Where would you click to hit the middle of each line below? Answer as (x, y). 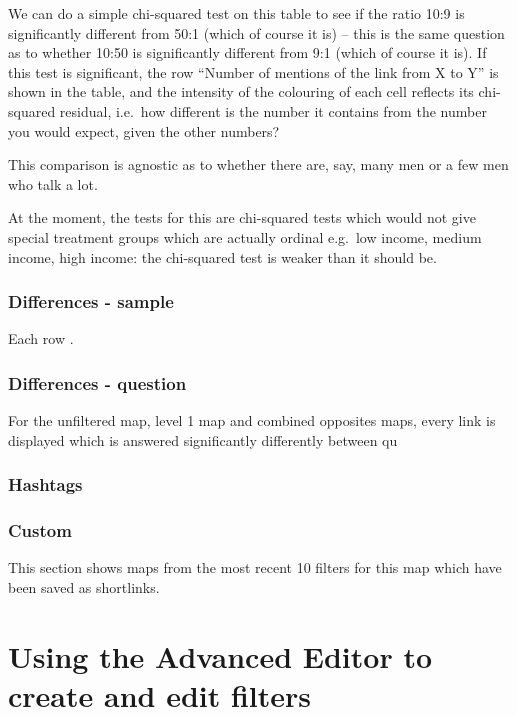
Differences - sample (91, 301)
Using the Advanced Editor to (220, 655)
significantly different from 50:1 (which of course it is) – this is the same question (256, 32)
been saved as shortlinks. (84, 587)
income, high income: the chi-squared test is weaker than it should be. (222, 256)
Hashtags (45, 484)
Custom (40, 530)
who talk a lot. (53, 183)
